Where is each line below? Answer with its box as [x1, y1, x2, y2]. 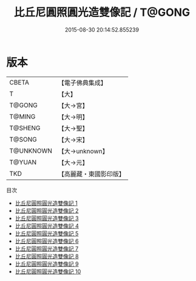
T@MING [9, 112, 36, 120]
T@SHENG [9, 123, 41, 132]
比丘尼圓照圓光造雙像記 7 [15, 245, 79, 252]
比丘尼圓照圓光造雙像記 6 [15, 237, 79, 245]
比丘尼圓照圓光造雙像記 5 [15, 229, 79, 237]
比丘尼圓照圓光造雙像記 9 [15, 260, 79, 268]
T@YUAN [9, 158, 37, 166]
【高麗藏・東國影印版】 [58, 170, 126, 178]
